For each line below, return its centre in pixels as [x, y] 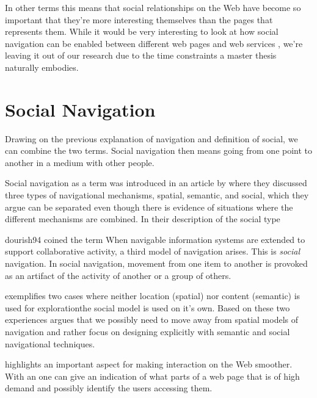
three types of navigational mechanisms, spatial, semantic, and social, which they [157, 195]
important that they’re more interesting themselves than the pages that [139, 19]
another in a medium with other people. [80, 162]
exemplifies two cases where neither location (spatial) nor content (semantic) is [153, 296]
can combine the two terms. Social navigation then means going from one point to [159, 150]
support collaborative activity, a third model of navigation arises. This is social [153, 251]
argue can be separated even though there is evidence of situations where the [149, 207]
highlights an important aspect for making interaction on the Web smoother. [149, 364]
